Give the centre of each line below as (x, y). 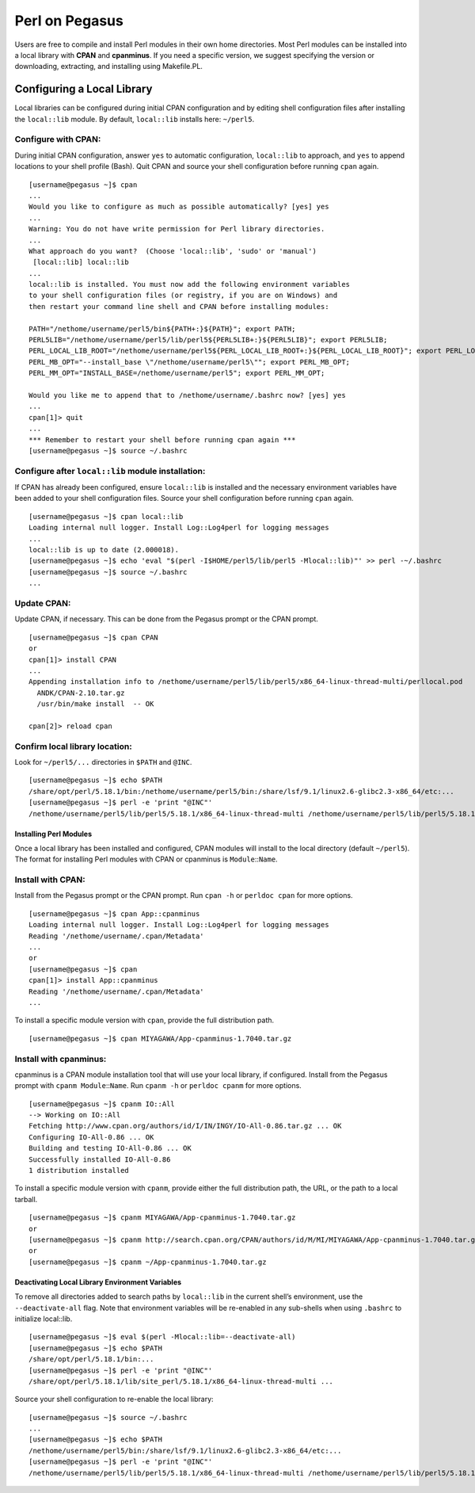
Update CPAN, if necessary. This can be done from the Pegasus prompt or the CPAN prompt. (166, 619)
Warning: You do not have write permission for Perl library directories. (177, 229)
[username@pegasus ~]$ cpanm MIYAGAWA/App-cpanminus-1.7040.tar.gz (162, 1218)
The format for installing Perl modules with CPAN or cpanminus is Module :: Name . (146, 859)
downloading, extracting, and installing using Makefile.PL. (109, 67)
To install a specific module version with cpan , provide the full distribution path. (144, 1020)
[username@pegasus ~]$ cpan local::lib (106, 516)
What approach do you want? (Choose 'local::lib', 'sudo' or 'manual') (173, 251)
